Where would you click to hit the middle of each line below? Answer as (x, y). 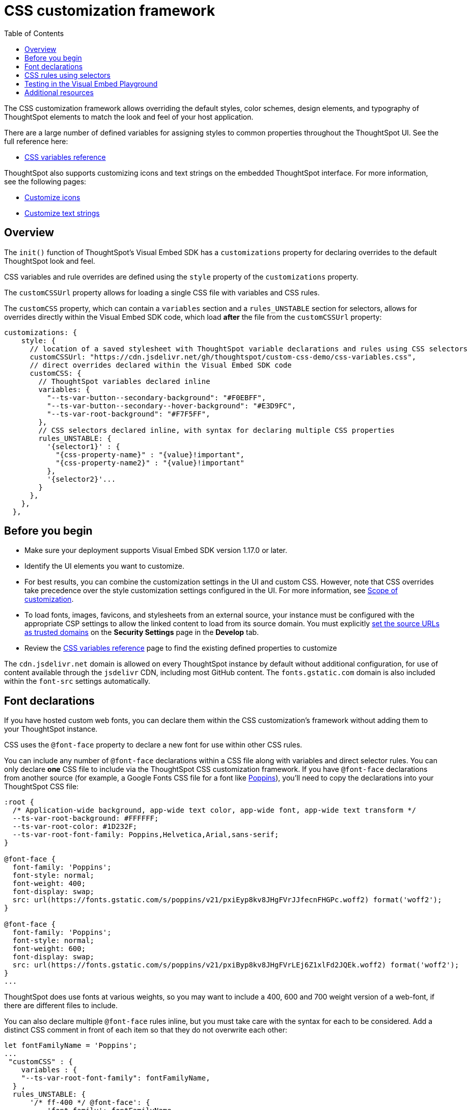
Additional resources (59, 92)
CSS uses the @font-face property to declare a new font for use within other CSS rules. (153, 745)
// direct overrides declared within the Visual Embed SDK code (161, 365)
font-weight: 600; (49, 949)
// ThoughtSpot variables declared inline (124, 381)
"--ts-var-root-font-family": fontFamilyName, (116, 1078)
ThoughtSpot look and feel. (50, 261)
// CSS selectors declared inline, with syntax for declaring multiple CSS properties (217, 430)
